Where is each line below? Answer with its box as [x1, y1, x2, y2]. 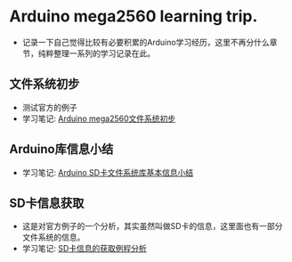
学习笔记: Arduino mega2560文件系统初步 [21, 113, 176, 124]
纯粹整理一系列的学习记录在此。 [37, 47, 156, 59]
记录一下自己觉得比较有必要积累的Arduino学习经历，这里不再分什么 [21, 37, 270, 47]
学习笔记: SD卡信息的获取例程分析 [21, 243, 147, 254]
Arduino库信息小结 [9, 142, 114, 157]
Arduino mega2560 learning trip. [9, 6, 258, 27]
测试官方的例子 [21, 102, 77, 112]
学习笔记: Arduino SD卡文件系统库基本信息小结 [21, 167, 194, 177]
